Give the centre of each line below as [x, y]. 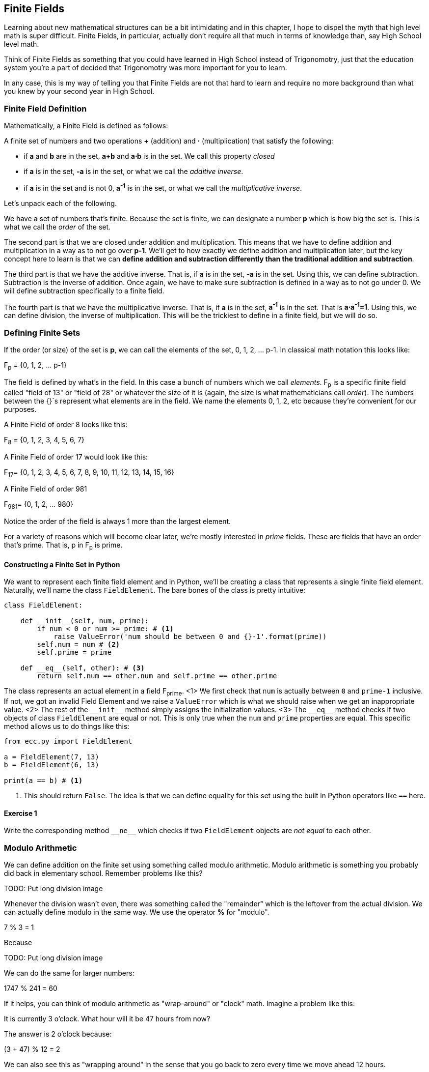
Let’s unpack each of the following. [60, 203]
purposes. [20, 409]
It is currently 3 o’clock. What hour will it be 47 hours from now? [107, 1019]
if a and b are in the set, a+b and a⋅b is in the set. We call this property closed [149, 156]
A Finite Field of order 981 [46, 489]
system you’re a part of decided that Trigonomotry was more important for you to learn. [146, 68]
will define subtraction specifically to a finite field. [84, 290]
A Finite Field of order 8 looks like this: [66, 424]
